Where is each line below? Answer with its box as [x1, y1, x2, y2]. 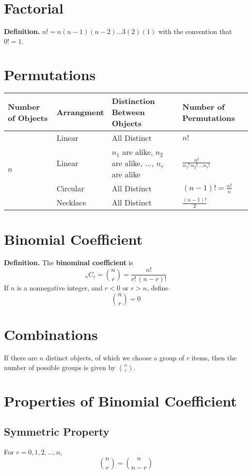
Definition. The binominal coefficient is [4, 257, 133, 267]
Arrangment [56, 106, 104, 118]
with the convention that [158, 26, 232, 36]
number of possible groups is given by [4, 362, 116, 372]
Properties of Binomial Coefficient [4, 390, 237, 410]
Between [111, 106, 145, 118]
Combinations [4, 324, 98, 344]
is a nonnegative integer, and [17, 283, 103, 293]
